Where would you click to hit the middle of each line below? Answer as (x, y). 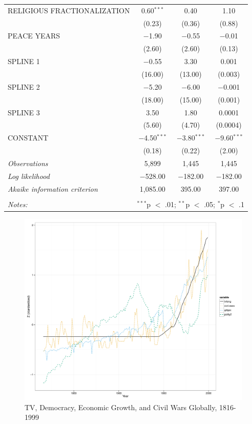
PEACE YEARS (34, 36)
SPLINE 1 (24, 61)
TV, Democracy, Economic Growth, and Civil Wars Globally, (121, 407)
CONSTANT (28, 138)
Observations (28, 163)
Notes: (18, 204)
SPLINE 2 (24, 86)
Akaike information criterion (53, 188)
